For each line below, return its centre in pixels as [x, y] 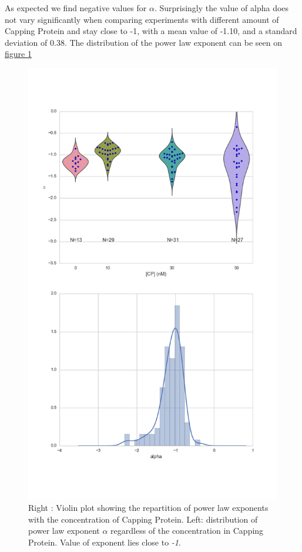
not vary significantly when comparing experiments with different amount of [142, 19]
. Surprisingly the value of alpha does [222, 8]
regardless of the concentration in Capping [187, 531]
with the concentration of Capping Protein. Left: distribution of [143, 519]
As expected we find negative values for [76, 8]
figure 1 [18, 54]
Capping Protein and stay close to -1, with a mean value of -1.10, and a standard [151, 31]
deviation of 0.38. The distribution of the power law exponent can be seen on [143, 42]
